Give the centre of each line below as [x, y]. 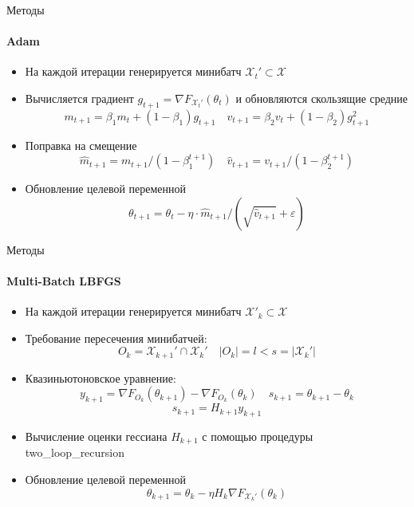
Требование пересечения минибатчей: [116, 338]
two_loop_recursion [75, 452]
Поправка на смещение [81, 145]
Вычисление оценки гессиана [96, 436]
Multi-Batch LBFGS [64, 280]
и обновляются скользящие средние [322, 98]
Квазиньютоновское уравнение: [101, 377]
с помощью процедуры [258, 436]
